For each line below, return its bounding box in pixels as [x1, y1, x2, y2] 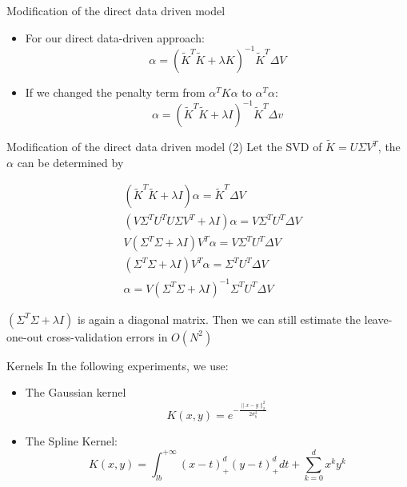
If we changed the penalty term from [25, 83, 205, 100]
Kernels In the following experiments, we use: [6, 357, 229, 373]
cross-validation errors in [46, 328, 168, 345]
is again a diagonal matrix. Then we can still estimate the [77, 310, 361, 327]
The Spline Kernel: [25, 433, 118, 449]
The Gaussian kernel [25, 384, 126, 401]
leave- [364, 310, 393, 327]
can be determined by [17, 154, 124, 170]
